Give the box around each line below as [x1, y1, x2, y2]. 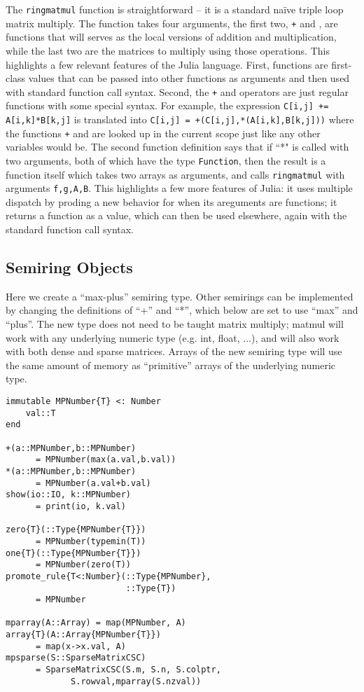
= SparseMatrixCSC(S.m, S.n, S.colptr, [35, 665, 221, 675]
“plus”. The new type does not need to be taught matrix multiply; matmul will [6, 317, 344, 331]
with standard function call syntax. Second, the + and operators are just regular [6, 84, 349, 99]
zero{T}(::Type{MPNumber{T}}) [6, 525, 146, 535]
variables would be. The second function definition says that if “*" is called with [6, 139, 349, 154]
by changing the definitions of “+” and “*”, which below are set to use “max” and [6, 303, 358, 317]
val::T [25, 408, 56, 418]
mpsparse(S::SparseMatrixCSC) [6, 653, 146, 663]
